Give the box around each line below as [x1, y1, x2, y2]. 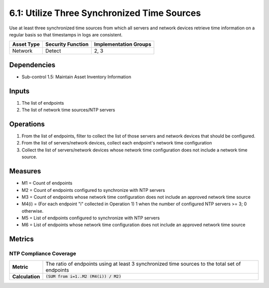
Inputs [9, 87, 30, 95]
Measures [9, 167, 41, 175]
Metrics [9, 235, 34, 244]
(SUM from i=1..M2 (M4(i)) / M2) [45, 274, 122, 279]
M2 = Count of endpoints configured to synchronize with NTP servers [21, 187, 165, 193]
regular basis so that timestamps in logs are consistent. [9, 31, 123, 37]
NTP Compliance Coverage [9, 250, 77, 257]
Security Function [45, 41, 89, 48]
